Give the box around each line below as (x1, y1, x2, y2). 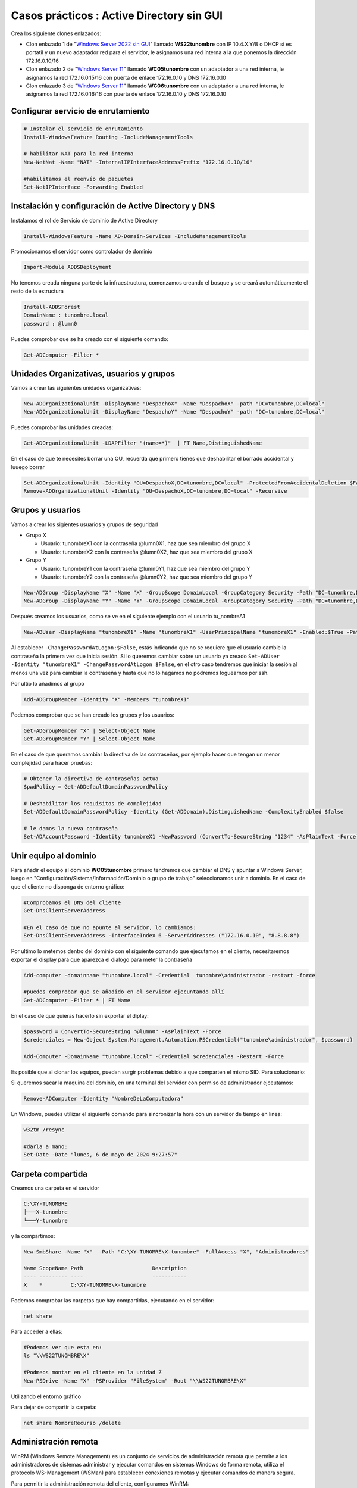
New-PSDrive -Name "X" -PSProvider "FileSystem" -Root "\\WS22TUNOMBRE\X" (23, 1377, 247, 1384)
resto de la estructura (11, 287, 64, 295)
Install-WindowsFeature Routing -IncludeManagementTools (23, 134, 193, 140)
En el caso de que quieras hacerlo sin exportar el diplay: (11, 1012, 149, 1019)
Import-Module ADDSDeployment (23, 264, 112, 271)
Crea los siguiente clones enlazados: (11, 30, 101, 37)
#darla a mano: (23, 1143, 68, 1150)
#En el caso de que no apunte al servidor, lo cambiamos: (23, 924, 196, 931)
